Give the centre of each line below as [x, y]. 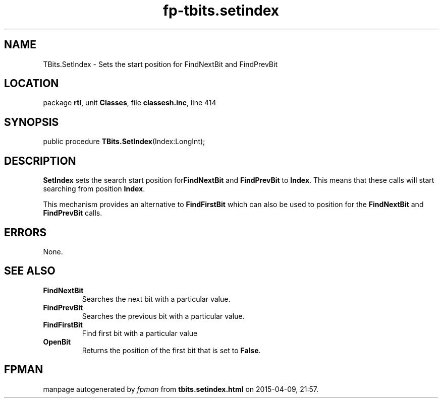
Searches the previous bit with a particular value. [163, 316]
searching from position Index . [94, 189]
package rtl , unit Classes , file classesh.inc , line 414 [130, 103]
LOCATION [32, 84]
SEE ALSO [30, 271]
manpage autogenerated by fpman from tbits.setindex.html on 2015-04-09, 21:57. [181, 389]
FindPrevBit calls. [73, 213]
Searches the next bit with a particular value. [156, 299]
